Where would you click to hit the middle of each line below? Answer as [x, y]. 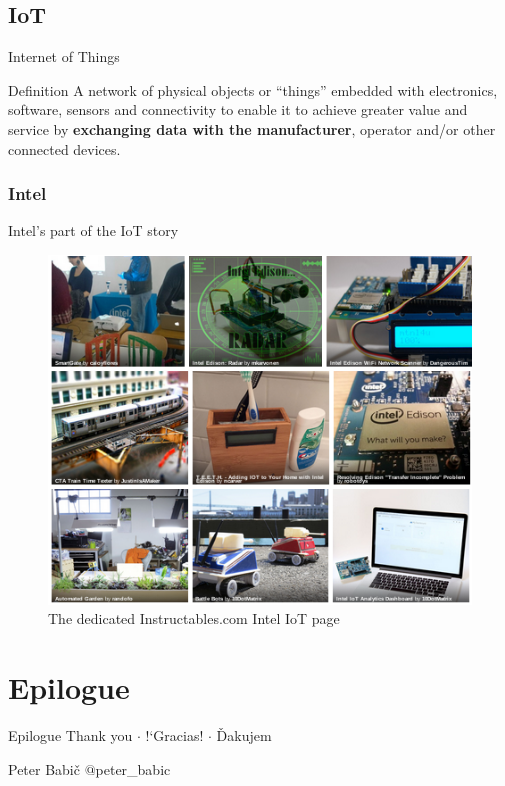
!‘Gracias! [174, 735]
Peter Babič [44, 768]
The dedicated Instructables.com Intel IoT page [194, 618]
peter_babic [133, 768]
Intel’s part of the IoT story [93, 230]
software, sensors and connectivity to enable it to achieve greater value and [238, 109]
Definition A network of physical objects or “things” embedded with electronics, [253, 89]
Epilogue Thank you [70, 735]
